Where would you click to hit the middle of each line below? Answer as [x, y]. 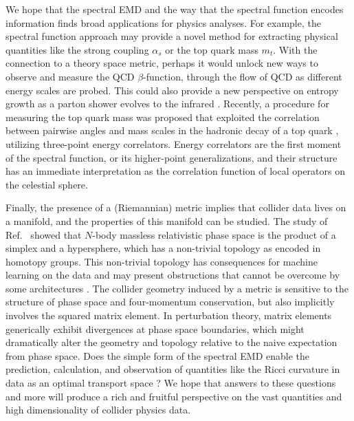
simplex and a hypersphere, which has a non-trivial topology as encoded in [163, 248]
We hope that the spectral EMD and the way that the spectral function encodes [175, 9]
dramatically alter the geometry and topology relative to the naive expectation [172, 342]
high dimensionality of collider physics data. [98, 410]
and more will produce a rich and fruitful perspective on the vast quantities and [174, 396]
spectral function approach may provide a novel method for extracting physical [172, 36]
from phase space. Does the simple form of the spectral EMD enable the [158, 355]
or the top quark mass [212, 49]
